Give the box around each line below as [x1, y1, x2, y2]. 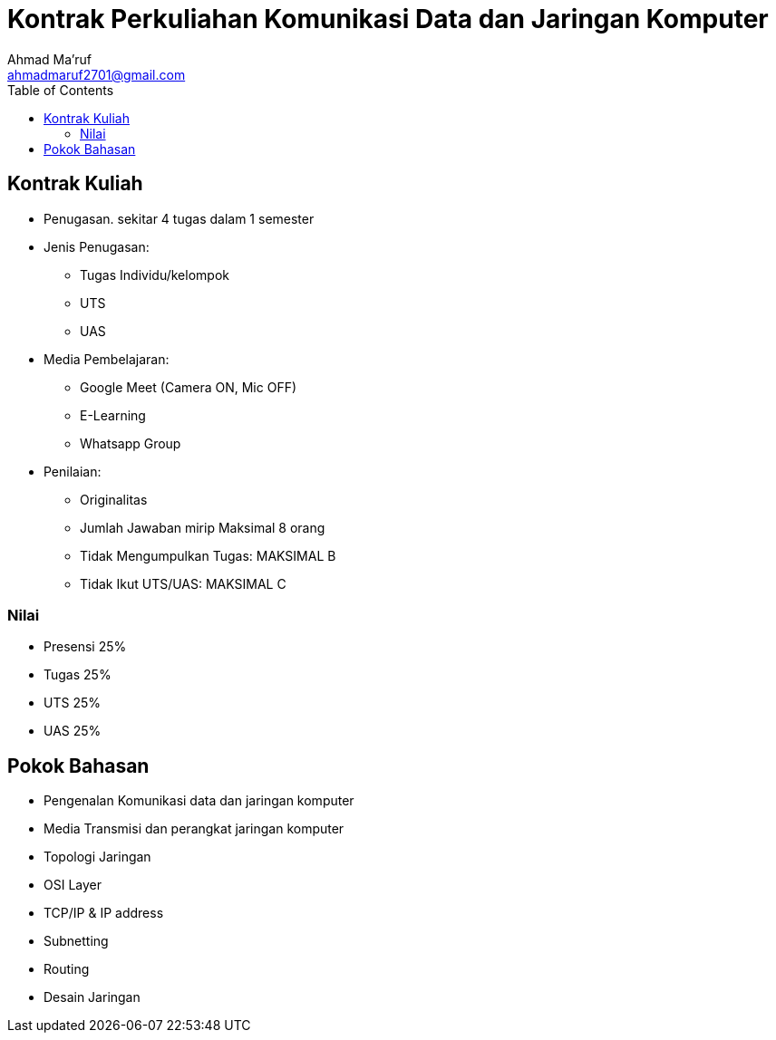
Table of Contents [7, 82, 114, 98]
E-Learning [80, 407, 146, 423]
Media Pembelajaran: [44, 351, 170, 367]
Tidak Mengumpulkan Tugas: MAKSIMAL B [80, 547, 336, 563]
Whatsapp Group [80, 435, 181, 451]
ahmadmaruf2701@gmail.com [7, 66, 186, 82]
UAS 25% [44, 723, 102, 739]
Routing [44, 961, 90, 977]
